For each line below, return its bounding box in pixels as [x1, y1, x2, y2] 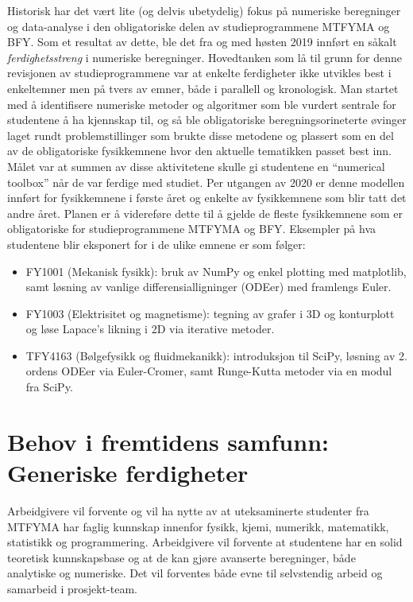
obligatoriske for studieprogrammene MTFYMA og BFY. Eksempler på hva [7, 220, 376, 237]
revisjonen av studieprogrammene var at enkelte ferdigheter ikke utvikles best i [7, 64, 392, 81]
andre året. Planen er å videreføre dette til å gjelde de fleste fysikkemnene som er [7, 204, 403, 221]
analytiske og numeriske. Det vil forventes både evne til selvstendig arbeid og [7, 565, 383, 581]
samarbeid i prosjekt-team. [7, 580, 137, 596]
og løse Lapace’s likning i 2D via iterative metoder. [25, 320, 275, 337]
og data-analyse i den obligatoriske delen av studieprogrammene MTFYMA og [7, 17, 390, 34]
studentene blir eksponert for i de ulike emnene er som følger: [7, 235, 306, 252]
